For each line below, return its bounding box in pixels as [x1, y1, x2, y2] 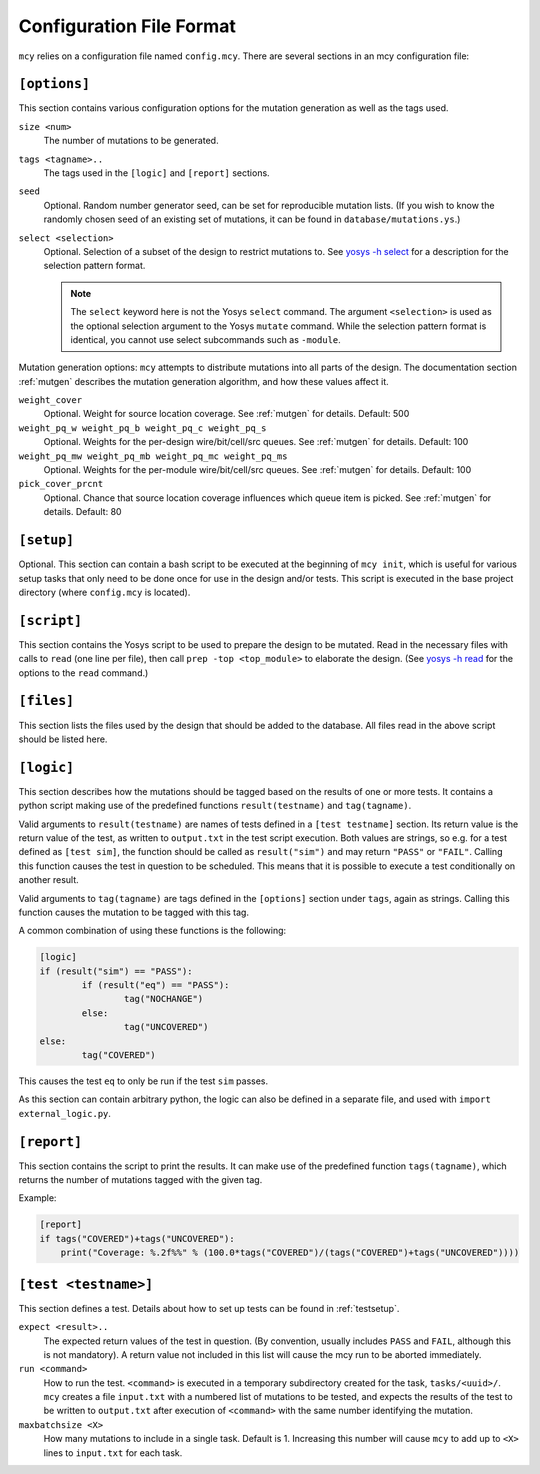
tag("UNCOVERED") [123, 1021, 209, 1033]
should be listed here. [18, 733, 108, 745]
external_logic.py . [18, 1107, 112, 1119]
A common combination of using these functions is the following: [18, 925, 287, 937]
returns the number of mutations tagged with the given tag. [18, 1174, 263, 1186]
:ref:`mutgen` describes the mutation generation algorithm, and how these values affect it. [18, 375, 389, 387]
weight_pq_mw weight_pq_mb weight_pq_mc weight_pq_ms [18, 450, 288, 462]
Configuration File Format [18, 15, 237, 37]
